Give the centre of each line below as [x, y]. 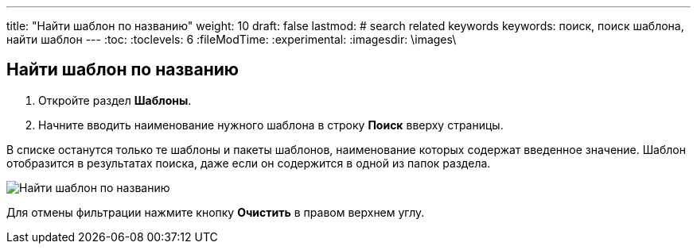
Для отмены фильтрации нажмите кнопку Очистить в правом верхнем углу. [216, 212]
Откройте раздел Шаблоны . [115, 100]
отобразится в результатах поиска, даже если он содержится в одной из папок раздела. [249, 163]
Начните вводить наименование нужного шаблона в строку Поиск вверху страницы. [271, 125]
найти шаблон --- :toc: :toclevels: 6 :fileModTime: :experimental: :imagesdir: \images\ [232, 39]
